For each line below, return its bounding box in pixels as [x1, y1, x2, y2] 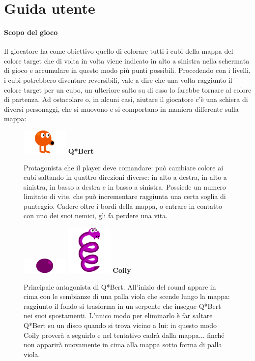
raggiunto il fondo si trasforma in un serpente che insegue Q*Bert [24, 300, 221, 311]
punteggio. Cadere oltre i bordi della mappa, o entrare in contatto [24, 200, 222, 211]
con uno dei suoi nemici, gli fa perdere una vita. [24, 210, 168, 221]
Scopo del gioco [4, 27, 58, 37]
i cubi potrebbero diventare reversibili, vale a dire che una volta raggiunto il [4, 74, 232, 85]
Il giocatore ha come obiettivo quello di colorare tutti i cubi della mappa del [4, 46, 233, 56]
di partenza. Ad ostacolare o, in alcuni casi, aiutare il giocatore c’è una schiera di [4, 94, 248, 104]
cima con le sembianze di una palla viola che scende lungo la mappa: [24, 291, 230, 301]
